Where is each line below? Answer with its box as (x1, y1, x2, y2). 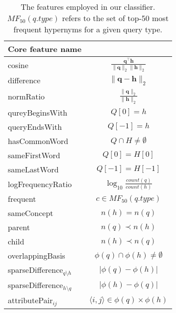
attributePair (8, 294, 53, 306)
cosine (8, 59, 28, 71)
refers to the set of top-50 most (62, 12, 169, 24)
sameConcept (8, 207, 53, 219)
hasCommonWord (8, 135, 69, 146)
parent (8, 221, 30, 233)
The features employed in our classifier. (21, 1, 155, 12)
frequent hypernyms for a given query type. (13, 24, 162, 35)
